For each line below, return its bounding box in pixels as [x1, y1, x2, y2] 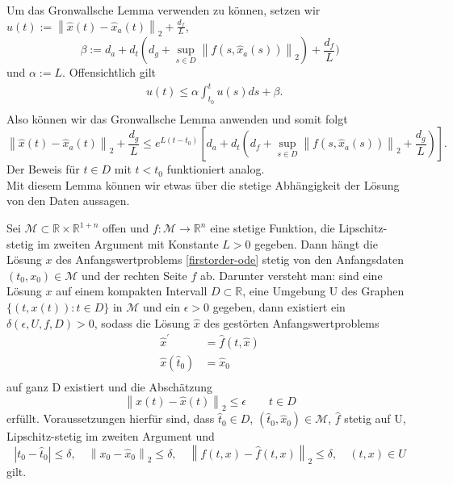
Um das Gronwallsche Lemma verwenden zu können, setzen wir [6, 2, 321, 18]
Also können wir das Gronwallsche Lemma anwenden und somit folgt [6, 110, 348, 127]
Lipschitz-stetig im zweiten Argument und [6, 428, 215, 445]
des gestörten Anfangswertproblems [203, 314, 380, 331]
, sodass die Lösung [94, 314, 191, 331]
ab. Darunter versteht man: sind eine [199, 266, 383, 283]
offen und [103, 220, 149, 236]
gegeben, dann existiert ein [212, 298, 346, 315]
